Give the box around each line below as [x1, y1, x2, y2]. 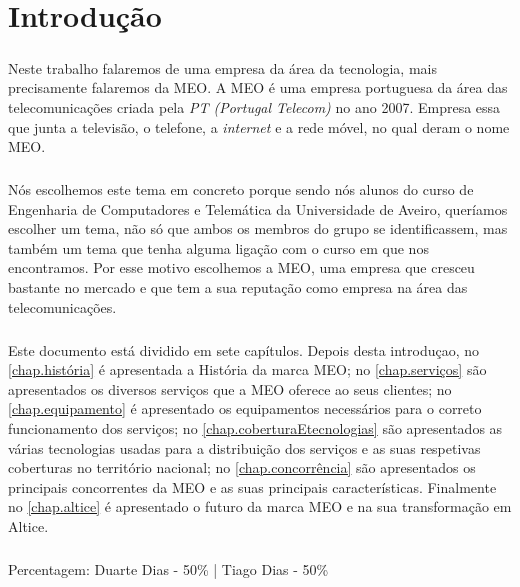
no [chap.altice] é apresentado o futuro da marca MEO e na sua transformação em [8, 496, 512, 517]
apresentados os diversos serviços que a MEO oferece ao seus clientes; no [8, 378, 452, 399]
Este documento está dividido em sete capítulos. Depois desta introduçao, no [8, 339, 480, 360]
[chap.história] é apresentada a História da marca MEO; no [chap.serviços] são [8, 359, 487, 380]
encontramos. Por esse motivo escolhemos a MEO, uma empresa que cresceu [8, 257, 475, 278]
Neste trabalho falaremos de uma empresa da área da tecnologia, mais [8, 57, 437, 78]
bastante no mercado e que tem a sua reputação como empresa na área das [8, 277, 468, 298]
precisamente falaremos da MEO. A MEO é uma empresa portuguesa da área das [8, 77, 508, 98]
